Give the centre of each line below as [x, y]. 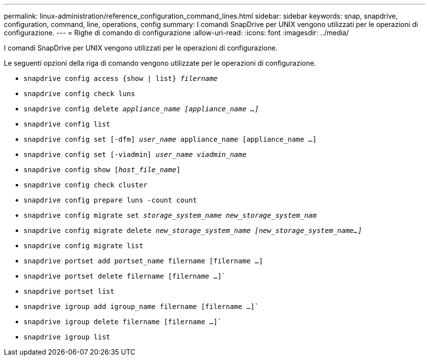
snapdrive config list [67, 124]
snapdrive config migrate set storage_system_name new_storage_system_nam [170, 215]
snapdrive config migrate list [83, 246]
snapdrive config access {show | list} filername [121, 78]
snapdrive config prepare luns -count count [110, 200]
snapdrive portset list [69, 291]
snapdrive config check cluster [85, 185]
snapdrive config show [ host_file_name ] [102, 170]
